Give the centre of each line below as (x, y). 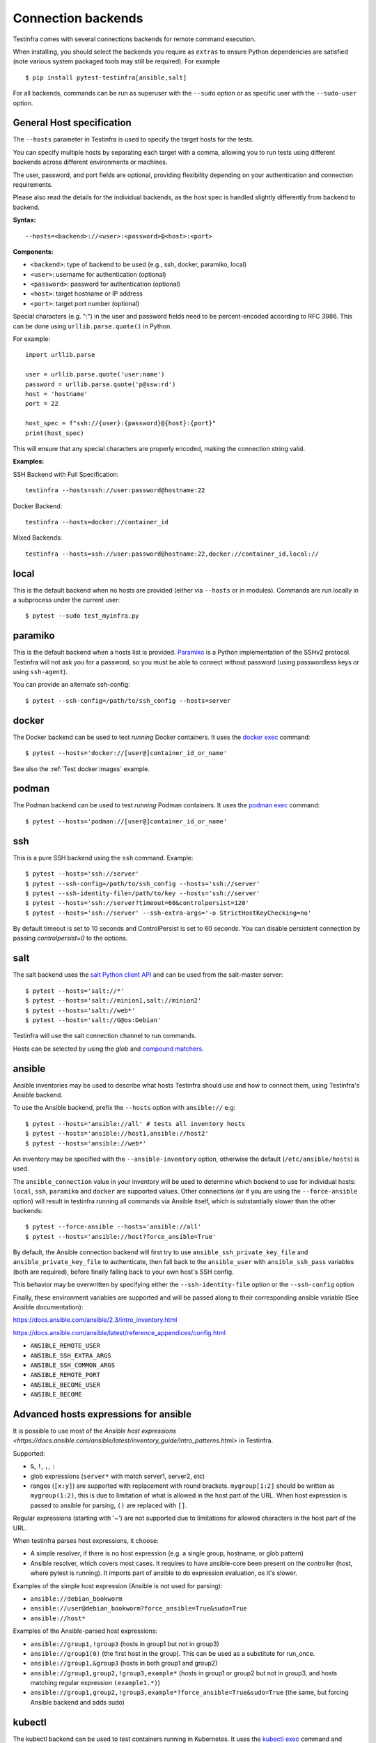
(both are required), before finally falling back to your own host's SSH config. (123, 1272)
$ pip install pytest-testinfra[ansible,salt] (106, 77)
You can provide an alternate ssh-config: (71, 685)
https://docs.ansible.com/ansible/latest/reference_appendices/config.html (119, 1332)
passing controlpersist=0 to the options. (70, 938)
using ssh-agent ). (40, 672)
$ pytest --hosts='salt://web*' (80, 1010)
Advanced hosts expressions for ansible (102, 1414)
